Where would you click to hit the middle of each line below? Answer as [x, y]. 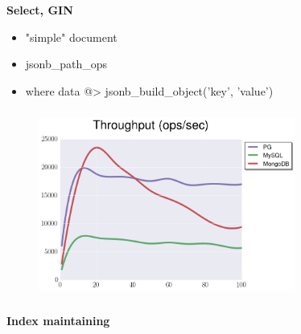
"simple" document [71, 37]
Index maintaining [58, 321]
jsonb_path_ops [66, 64]
